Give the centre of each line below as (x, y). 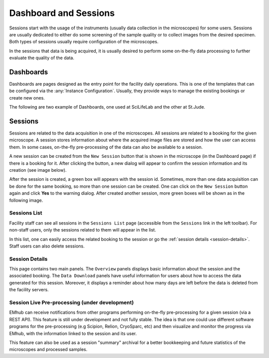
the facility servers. (29, 290)
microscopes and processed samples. (48, 350)
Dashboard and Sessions (62, 13)
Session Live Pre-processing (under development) (71, 302)
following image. (26, 200)
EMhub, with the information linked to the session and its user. (73, 333)
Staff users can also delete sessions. (47, 246)
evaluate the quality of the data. (42, 58)
